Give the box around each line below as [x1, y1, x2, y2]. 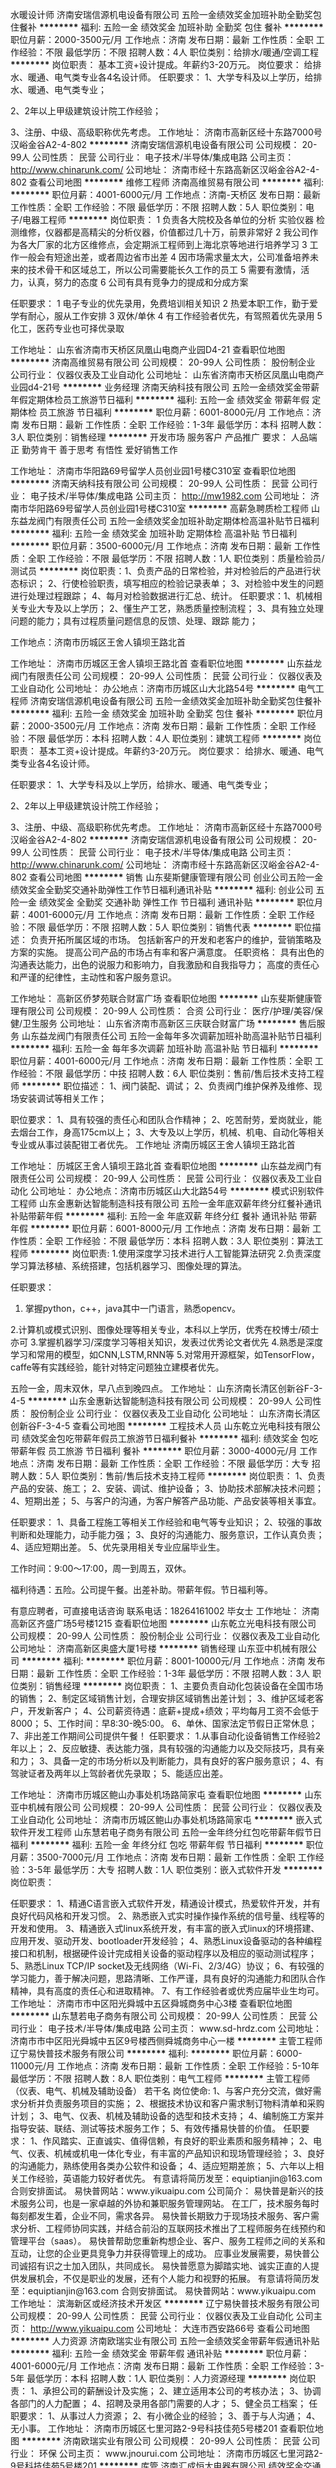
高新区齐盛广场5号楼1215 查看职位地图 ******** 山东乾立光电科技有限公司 [10, 1618, 317, 1629]
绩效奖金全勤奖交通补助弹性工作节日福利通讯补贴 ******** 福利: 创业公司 [10, 884, 314, 895]
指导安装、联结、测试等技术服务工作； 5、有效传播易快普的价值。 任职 [10, 2123, 302, 2134]
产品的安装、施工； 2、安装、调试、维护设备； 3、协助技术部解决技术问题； [10, 1483, 325, 1494]
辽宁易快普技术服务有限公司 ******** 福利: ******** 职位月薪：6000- [10, 2048, 303, 2059]
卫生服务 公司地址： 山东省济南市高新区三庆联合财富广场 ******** [22, 1018, 297, 1029]
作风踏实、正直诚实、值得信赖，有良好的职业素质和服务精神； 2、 [42, 2135, 314, 2147]
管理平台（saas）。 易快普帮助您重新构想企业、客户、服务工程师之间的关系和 [10, 2235, 326, 2247]
